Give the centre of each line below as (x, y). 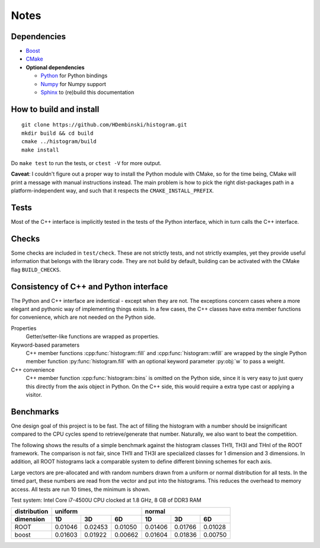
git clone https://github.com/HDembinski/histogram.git (104, 125)
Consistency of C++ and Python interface (89, 286)
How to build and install (55, 109)
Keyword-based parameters (45, 345)
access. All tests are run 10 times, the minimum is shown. (81, 489)
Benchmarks (35, 412)
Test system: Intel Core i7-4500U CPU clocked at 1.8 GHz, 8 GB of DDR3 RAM (106, 500)
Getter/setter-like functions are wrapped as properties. (92, 337)
